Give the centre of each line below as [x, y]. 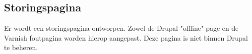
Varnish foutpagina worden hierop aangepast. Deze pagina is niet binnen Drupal [126, 37]
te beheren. [21, 47]
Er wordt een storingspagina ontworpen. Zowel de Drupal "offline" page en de [121, 28]
